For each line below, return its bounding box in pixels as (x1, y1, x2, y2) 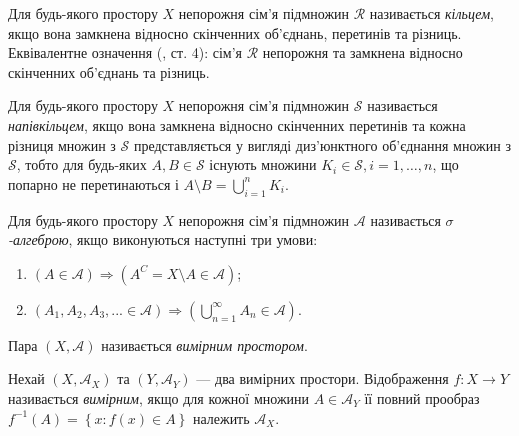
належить (192, 407, 250, 428)
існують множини (209, 154, 317, 175)
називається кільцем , (369, 3, 495, 23)
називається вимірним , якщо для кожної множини (8, 387, 310, 408)
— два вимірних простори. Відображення (196, 368, 449, 389)
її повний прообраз (364, 387, 480, 408)
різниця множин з (8, 134, 116, 155)
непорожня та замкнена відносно (262, 42, 463, 63)
